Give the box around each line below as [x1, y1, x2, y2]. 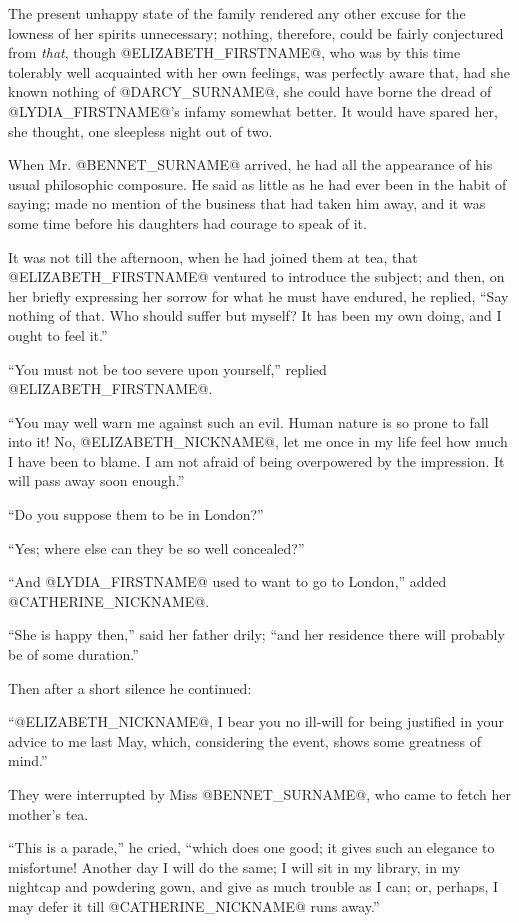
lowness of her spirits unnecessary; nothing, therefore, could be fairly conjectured [8, 22, 504, 43]
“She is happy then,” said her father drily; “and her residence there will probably [8, 624, 505, 645]
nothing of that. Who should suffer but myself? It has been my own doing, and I [8, 305, 502, 326]
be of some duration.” [8, 644, 139, 665]
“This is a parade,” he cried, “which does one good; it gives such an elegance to [8, 837, 495, 858]
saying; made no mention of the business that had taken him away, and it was [8, 193, 486, 214]
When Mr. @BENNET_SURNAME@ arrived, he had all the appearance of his [8, 154, 493, 175]
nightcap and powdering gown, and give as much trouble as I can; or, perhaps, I [8, 876, 499, 897]
